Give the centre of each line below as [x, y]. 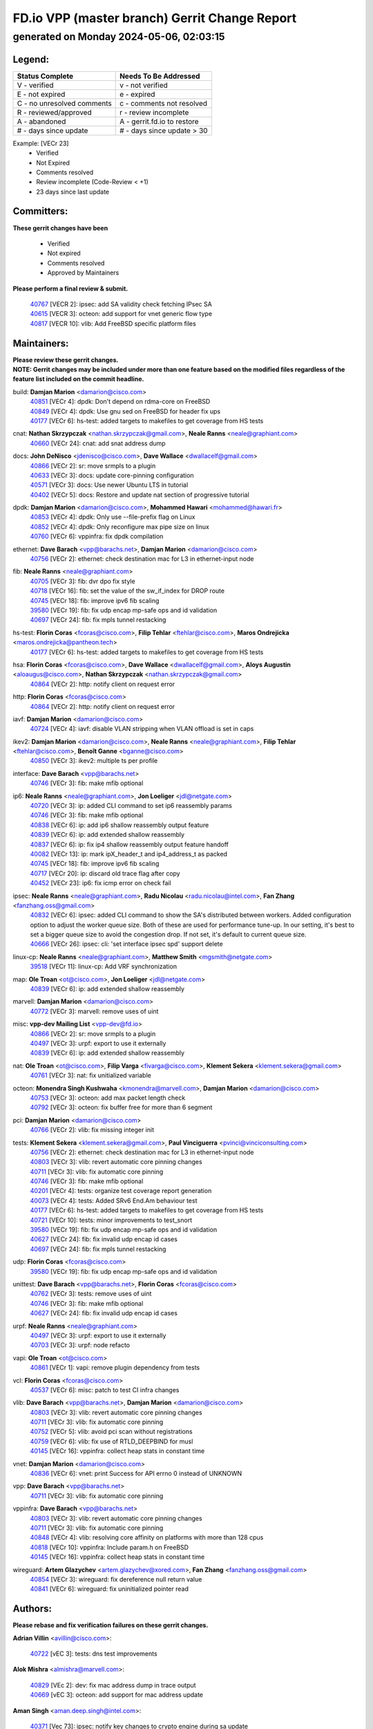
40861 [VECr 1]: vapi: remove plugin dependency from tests [115, 1368]
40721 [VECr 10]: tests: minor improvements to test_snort [111, 1220]
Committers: [40, 211]
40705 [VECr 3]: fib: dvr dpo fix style [83, 581]
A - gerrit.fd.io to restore [160, 121]
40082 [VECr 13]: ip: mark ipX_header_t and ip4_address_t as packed [129, 853]
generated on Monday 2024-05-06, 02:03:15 [119, 37]
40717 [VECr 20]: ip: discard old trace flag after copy [105, 873]
